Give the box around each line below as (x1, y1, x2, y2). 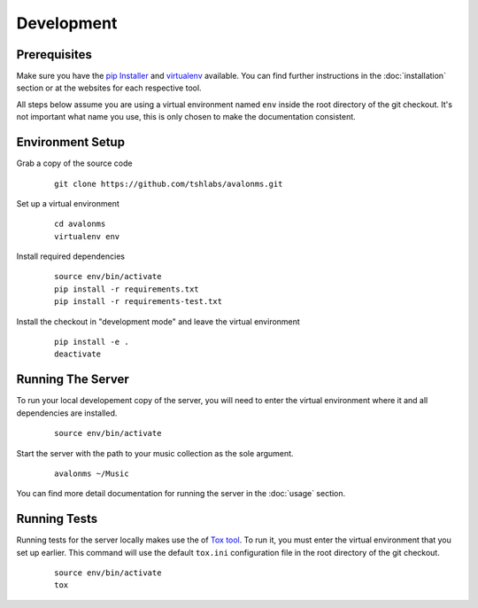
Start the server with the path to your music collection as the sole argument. (16, 448, 294, 458)
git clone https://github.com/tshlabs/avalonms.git (54, 178, 283, 189)
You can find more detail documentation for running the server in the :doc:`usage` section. (16, 488, 346, 499)
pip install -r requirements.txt (54, 284, 199, 294)
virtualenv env (54, 231, 120, 241)
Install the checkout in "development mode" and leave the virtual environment (16, 316, 300, 327)
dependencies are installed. (16, 408, 118, 418)
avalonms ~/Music (54, 468, 129, 479)
